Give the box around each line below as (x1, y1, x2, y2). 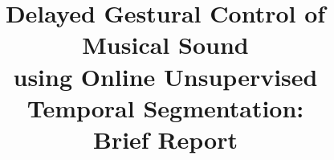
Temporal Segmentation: (26, 91, 304, 124)
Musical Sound (82, 28, 249, 61)
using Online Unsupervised (13, 59, 318, 92)
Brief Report (92, 122, 238, 155)
